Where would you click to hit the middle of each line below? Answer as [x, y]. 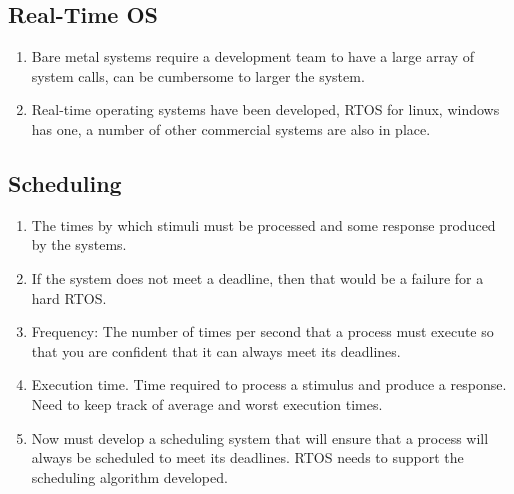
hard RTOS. [69, 297]
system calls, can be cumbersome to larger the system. [198, 75]
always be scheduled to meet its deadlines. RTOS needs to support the [247, 457]
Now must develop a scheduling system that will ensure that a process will [260, 437]
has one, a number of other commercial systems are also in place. [231, 128]
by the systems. [79, 244]
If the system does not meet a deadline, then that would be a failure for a [257, 277]
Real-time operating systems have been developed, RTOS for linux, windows [265, 109]
